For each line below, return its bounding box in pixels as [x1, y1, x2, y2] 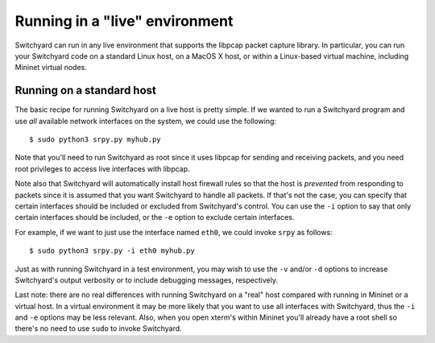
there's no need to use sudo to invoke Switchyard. [14, 324, 182, 333]
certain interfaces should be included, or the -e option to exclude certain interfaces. [14, 213, 295, 222]
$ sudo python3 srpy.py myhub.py [29, 135, 161, 144]
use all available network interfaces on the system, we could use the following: [14, 116, 277, 126]
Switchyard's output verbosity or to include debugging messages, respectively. [14, 275, 278, 285]
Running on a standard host [14, 84, 157, 97]
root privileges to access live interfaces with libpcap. [14, 163, 190, 173]
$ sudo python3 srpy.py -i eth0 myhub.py [29, 246, 195, 255]
